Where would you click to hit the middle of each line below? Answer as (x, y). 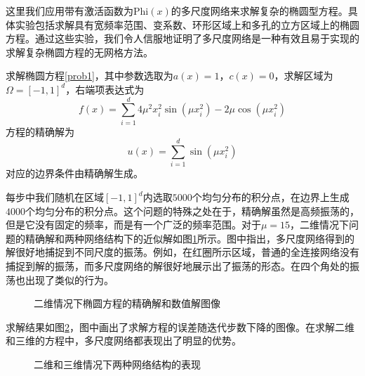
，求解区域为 (304, 76)
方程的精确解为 (40, 131)
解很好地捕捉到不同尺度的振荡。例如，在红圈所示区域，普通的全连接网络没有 (182, 252)
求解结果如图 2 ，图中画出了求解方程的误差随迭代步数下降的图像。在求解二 (175, 326)
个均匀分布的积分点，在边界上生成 (271, 197)
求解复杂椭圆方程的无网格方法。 (79, 52)
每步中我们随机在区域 (55, 197)
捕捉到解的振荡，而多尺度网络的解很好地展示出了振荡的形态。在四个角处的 (178, 265)
